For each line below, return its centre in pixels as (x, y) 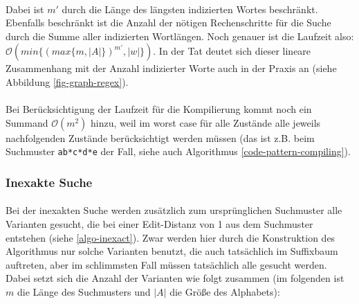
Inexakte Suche (49, 182)
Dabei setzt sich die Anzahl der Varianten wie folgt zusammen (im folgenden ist (175, 278)
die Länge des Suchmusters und (84, 292)
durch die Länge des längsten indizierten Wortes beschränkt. (190, 9)
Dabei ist (25, 9)
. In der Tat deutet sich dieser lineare (232, 51)
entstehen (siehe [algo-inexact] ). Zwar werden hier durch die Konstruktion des (171, 237)
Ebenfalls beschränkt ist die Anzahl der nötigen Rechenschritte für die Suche (168, 23)
